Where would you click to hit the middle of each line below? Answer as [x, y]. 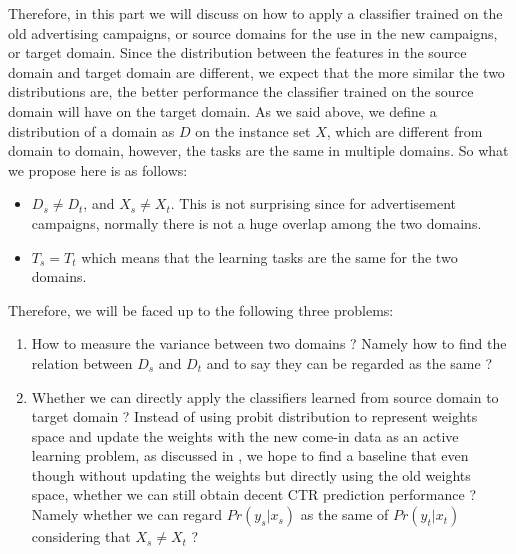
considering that [81, 536]
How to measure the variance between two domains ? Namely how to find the [269, 343]
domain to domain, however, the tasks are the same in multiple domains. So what [258, 150]
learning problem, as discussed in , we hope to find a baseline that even [250, 455]
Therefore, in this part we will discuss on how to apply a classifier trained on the [255, 13]
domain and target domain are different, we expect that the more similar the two [256, 71]
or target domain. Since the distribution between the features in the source [237, 52]
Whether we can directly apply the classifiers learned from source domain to [265, 396]
